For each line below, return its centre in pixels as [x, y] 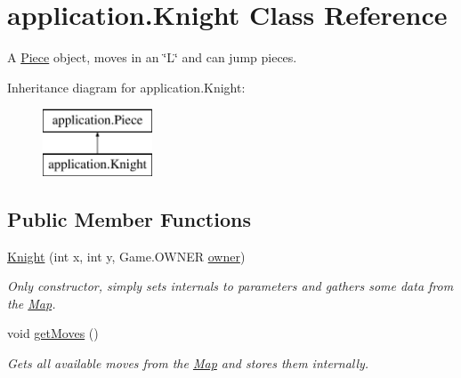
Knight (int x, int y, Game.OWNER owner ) [126, 256]
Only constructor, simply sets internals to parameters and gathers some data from [230, 286]
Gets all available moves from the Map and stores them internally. [188, 363]
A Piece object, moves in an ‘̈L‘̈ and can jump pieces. [152, 57]
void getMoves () [53, 333]
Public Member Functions [129, 218]
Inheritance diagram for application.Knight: [126, 87]
